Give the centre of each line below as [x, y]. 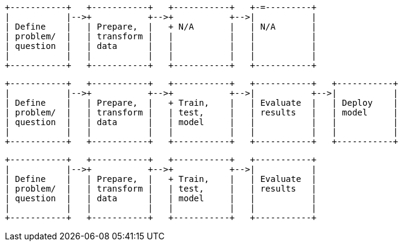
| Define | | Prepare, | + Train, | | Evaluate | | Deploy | [202, 103]
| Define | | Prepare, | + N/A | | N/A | [161, 27]
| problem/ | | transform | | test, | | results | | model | [202, 112]
